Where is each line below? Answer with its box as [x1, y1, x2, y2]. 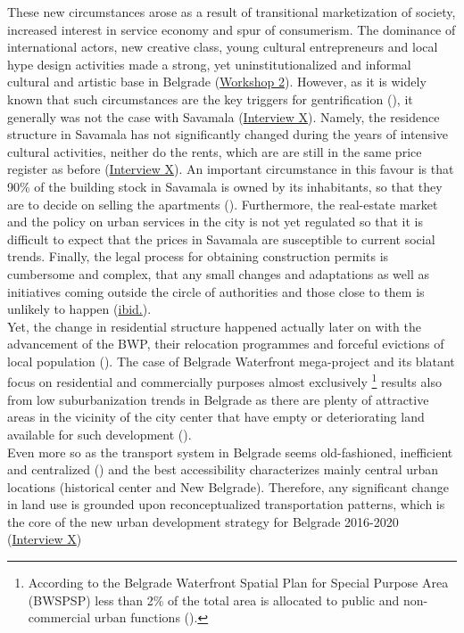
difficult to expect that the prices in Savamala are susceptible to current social [7, 229, 435, 248]
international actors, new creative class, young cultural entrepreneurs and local [7, 37, 438, 56]
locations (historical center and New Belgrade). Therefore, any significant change [7, 477, 449, 496]
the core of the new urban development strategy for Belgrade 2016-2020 [7, 512, 399, 530]
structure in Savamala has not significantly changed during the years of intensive [7, 125, 449, 144]
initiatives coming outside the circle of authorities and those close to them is [7, 282, 425, 300]
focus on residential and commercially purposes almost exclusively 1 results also [7, 370, 442, 391]
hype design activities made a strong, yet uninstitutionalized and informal [7, 54, 411, 73]
